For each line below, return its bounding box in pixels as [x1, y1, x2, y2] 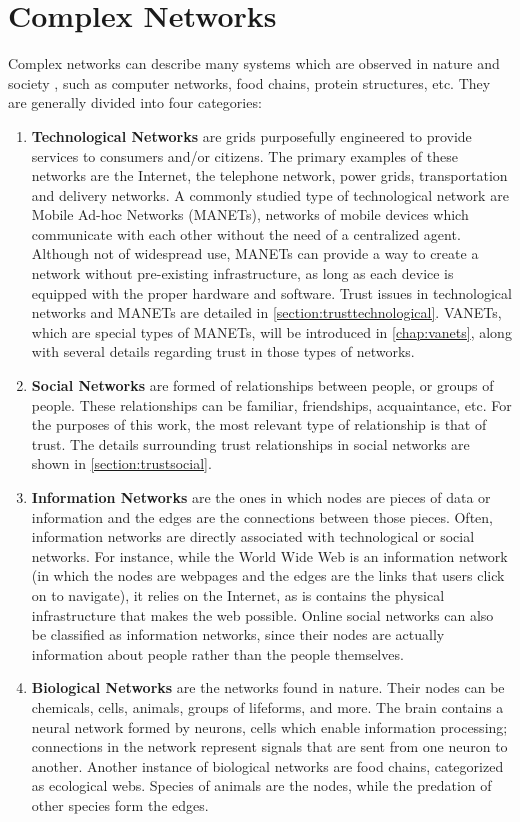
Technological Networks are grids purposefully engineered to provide [31, 125, 472, 146]
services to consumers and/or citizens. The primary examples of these [31, 145, 458, 166]
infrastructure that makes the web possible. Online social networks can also [31, 604, 494, 625]
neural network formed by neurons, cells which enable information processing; [31, 716, 508, 737]
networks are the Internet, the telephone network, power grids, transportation [31, 165, 508, 186]
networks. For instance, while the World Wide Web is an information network [31, 545, 508, 566]
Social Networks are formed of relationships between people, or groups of [31, 375, 494, 396]
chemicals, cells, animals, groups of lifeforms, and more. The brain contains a [31, 696, 504, 717]
